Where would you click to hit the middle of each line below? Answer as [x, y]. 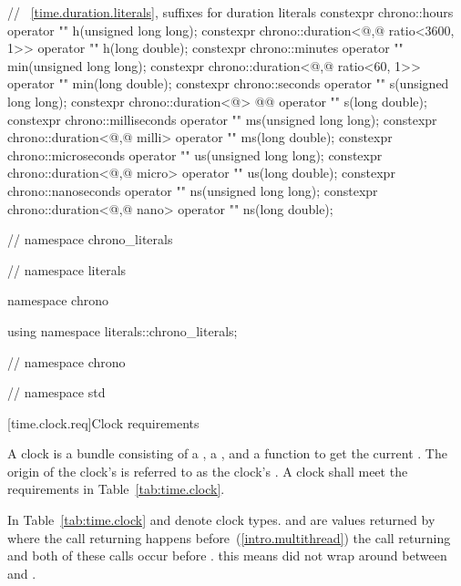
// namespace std [56, 392]
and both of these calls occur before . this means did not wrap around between [227, 555]
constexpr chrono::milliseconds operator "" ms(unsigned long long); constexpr [222, 119]
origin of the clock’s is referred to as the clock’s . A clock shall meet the [208, 471]
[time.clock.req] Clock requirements [103, 422]
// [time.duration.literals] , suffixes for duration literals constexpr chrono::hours [230, 12]
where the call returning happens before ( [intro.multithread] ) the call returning [229, 537]
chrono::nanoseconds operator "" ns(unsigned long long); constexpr [193, 190]
